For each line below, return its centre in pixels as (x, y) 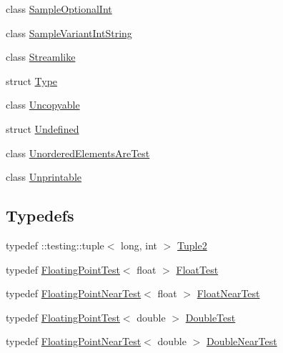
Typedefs (40, 215)
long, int (139, 245)
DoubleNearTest (242, 341)
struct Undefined (43, 128)
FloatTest (197, 269)
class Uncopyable (43, 105)
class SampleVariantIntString (69, 33)
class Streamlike (41, 57)
